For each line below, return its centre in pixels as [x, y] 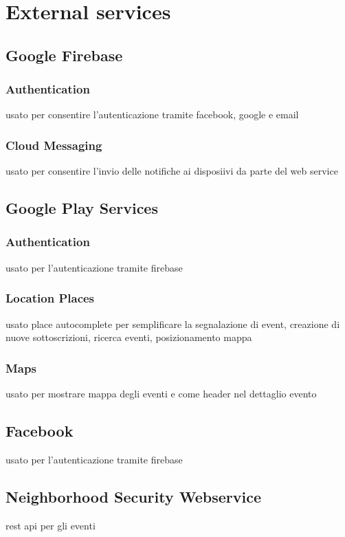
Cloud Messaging [54, 145]
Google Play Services [82, 208]
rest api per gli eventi [51, 525]
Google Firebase [64, 55]
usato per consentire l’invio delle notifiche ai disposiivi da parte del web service [172, 171]
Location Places [50, 298]
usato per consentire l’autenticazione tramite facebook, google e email [152, 114]
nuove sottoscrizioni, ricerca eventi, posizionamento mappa [129, 337]
